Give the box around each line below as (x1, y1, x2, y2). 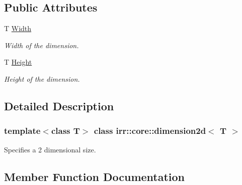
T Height (4, 57, 32, 67)
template (4, 124, 41, 137)
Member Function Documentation (4, 168, 185, 184)
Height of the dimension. (4, 73, 80, 84)
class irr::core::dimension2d (94, 124, 206, 137)
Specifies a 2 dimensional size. (4, 144, 96, 154)
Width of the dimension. (4, 40, 79, 50)
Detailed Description (4, 98, 114, 113)
